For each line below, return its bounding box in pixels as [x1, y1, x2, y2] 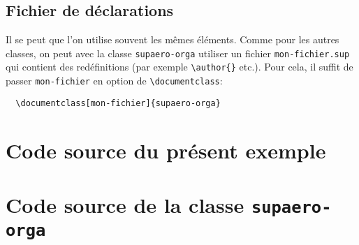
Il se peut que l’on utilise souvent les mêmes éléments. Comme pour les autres [6, 32, 339, 47]
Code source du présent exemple [6, 135, 326, 164]
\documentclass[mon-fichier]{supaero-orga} [15, 98, 221, 108]
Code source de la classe [6, 190, 244, 218]
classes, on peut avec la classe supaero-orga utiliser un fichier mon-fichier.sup [6, 45, 350, 60]
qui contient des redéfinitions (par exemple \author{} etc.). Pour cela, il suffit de [6, 59, 353, 74]
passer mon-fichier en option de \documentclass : [6, 73, 223, 88]
